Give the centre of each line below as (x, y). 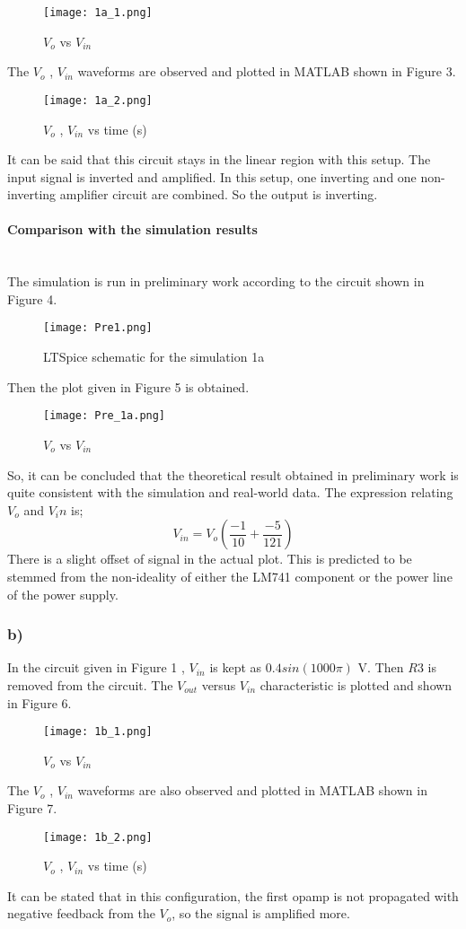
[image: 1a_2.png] (98, 100)
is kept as (236, 667)
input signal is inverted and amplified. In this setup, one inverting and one (212, 176)
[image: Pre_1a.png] (105, 416)
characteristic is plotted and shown (356, 684)
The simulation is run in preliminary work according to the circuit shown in (216, 281)
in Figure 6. (40, 702)
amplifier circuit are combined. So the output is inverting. (219, 194)
